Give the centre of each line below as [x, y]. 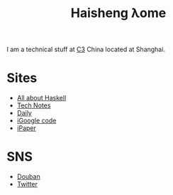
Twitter [27, 184]
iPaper [26, 128]
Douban [28, 176]
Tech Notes [34, 105]
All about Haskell [41, 98]
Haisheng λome [118, 13]
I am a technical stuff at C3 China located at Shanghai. [86, 49]
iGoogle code [37, 121]
